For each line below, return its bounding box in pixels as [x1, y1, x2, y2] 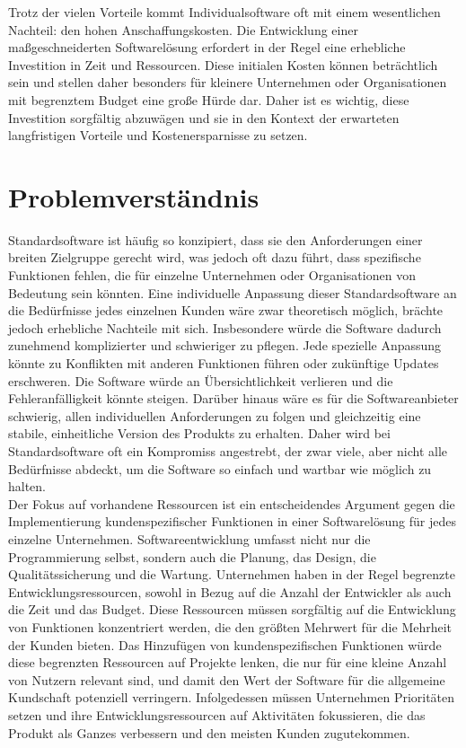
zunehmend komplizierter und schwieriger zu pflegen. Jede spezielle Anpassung [8, 336, 442, 355]
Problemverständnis [8, 178, 259, 215]
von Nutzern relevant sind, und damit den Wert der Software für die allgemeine [8, 670, 445, 689]
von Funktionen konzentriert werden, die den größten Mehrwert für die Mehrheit [8, 617, 453, 636]
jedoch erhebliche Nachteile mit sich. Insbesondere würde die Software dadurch [8, 318, 442, 337]
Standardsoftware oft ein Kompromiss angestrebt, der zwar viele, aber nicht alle [8, 442, 448, 460]
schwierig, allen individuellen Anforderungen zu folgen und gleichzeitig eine [8, 406, 421, 425]
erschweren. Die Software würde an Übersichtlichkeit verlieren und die [8, 371, 393, 390]
